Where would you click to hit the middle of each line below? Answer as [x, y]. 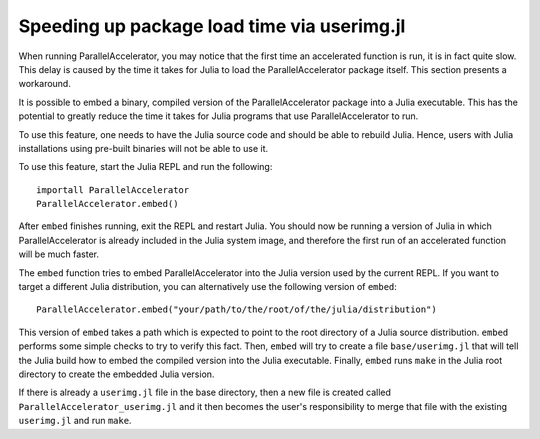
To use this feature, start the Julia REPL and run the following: [145, 167]
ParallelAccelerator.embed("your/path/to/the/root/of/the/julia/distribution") [236, 309]
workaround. [45, 84]
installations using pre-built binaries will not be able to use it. [143, 148]
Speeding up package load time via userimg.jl [212, 26]
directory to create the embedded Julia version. [116, 374]
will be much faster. [59, 254]
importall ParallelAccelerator [113, 189]
